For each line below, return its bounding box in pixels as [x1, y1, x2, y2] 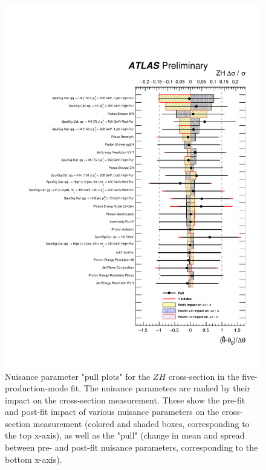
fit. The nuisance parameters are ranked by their [70, 382, 251, 394]
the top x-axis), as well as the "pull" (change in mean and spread [5, 429, 245, 442]
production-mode [5, 382, 68, 394]
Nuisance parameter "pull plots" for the [5, 370, 151, 382]
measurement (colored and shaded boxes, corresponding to [33, 417, 250, 429]
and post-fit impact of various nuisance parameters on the [5, 405, 219, 418]
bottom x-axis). [5, 452, 62, 465]
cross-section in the [168, 370, 239, 382]
